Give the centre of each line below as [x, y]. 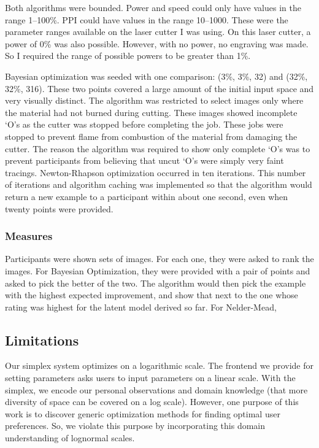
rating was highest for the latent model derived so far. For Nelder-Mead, [141, 307]
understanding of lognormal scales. [70, 438]
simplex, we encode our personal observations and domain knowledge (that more [156, 389]
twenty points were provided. [59, 208]
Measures [29, 236]
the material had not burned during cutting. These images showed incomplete [151, 112]
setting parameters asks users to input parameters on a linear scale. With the [150, 378]
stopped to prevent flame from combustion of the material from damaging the [151, 136]
